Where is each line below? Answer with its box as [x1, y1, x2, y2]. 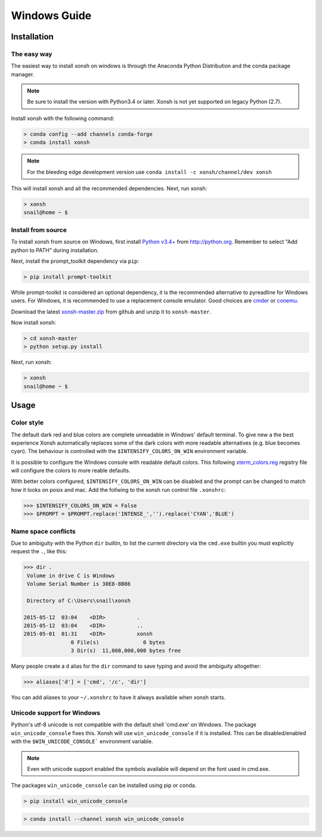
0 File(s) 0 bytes [70, 638, 165, 646]
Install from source [11, 225, 67, 234]
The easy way [11, 49, 52, 58]
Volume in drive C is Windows [27, 572, 116, 579]
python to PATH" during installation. [11, 246, 99, 253]
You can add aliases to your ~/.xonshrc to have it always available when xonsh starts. [11, 694, 226, 701]
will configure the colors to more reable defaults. [11, 467, 131, 474]
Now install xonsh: [11, 319, 57, 326]
